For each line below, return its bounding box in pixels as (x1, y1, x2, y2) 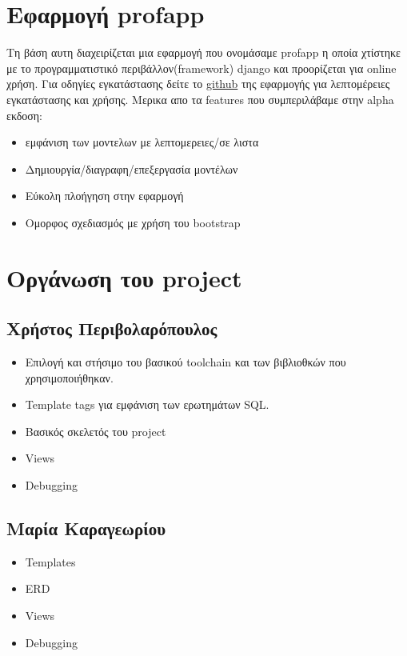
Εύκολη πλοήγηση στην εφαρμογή (25, 187, 184, 204)
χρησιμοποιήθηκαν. (25, 369, 114, 386)
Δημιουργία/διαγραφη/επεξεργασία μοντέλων (25, 160, 238, 177)
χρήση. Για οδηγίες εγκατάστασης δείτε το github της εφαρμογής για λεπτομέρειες (6, 75, 390, 92)
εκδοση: (6, 106, 42, 123)
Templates (25, 553, 76, 570)
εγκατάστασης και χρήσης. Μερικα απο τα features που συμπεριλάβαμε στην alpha (6, 90, 394, 107)
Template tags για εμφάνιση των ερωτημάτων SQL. (25, 396, 269, 413)
